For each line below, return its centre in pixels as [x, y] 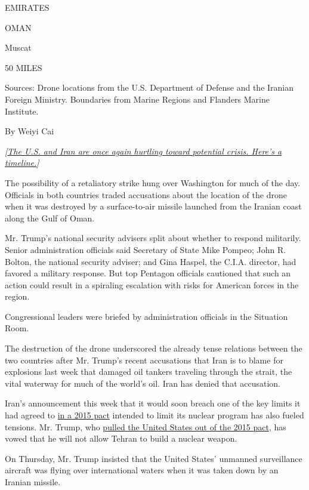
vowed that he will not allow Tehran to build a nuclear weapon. [121, 438]
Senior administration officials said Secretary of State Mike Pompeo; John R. [146, 249]
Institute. [22, 111]
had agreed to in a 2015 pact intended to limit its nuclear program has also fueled [154, 415]
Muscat [18, 47]
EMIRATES [27, 7]
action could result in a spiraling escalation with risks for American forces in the [152, 284]
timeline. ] [22, 163]
